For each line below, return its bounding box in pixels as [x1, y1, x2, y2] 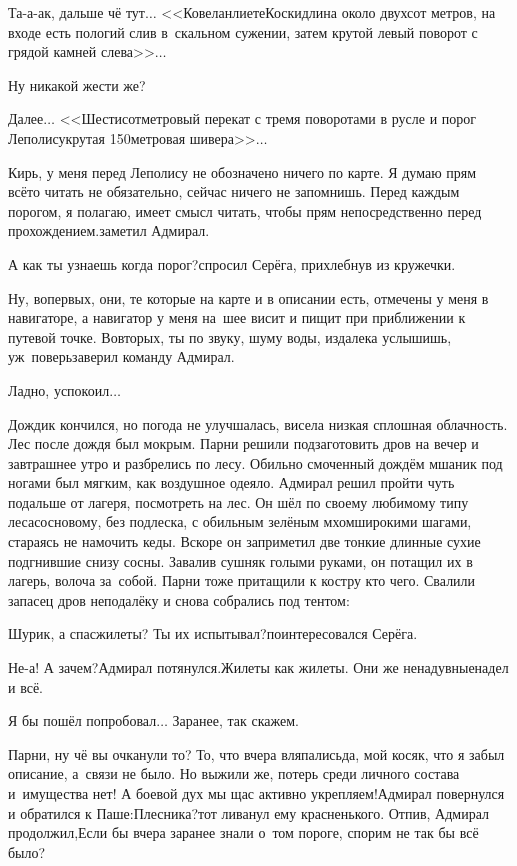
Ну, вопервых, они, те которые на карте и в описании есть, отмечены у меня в [8, 287, 489, 308]
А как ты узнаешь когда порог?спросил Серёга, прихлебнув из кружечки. [8, 253, 456, 274]
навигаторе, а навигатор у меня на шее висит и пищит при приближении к [8, 307, 466, 328]
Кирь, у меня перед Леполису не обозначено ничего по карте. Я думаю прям [8, 161, 477, 182]
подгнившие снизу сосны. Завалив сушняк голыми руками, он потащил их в [8, 550, 473, 571]
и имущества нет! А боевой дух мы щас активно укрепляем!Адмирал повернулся [8, 783, 505, 803]
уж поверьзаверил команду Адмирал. [8, 346, 235, 367]
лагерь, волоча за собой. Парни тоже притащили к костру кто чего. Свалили [8, 570, 476, 591]
